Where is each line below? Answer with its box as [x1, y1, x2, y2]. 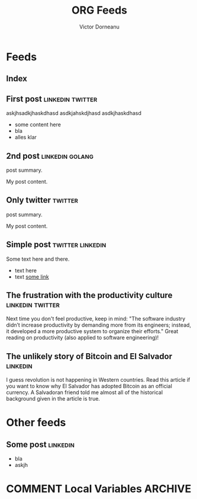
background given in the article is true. [6, 395, 101, 402]
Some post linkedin [6, 439, 75, 449]
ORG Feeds [72, 4, 127, 17]
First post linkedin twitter [6, 94, 98, 104]
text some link [14, 273, 49, 280]
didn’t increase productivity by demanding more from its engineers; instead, [6, 321, 191, 329]
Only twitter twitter [6, 195, 79, 205]
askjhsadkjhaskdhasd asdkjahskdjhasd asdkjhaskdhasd [6, 110, 142, 117]
